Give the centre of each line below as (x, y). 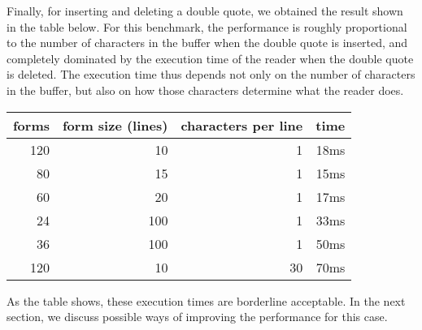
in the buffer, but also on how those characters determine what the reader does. (205, 90)
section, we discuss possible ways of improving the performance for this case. (197, 317)
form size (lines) (115, 125)
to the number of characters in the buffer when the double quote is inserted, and (207, 43)
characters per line (242, 125)
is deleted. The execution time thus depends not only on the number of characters (211, 74)
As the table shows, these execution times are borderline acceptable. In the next (206, 300)
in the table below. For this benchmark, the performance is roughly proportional (207, 26)
